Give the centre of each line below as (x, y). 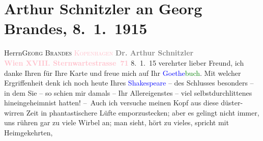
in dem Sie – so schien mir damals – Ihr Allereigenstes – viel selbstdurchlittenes (128, 92)
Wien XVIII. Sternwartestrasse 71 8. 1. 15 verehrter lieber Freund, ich (124, 62)
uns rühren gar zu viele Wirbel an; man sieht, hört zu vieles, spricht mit (116, 122)
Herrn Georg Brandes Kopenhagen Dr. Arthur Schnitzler (99, 53)
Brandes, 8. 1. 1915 (76, 28)
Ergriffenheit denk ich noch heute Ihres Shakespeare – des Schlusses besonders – (129, 83)
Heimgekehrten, (28, 133)
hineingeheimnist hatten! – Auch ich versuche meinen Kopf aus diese (111, 103)
